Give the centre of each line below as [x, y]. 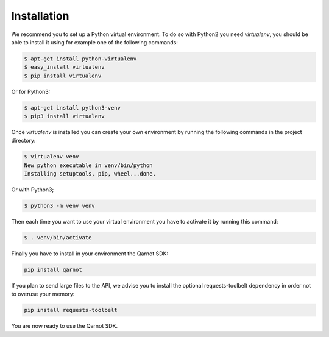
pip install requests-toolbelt [71, 310]
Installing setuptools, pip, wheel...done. [90, 174]
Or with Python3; [33, 190]
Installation [40, 16]
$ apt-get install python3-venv [73, 108]
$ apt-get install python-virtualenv [80, 59]
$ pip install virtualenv [63, 76]
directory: [23, 141]
